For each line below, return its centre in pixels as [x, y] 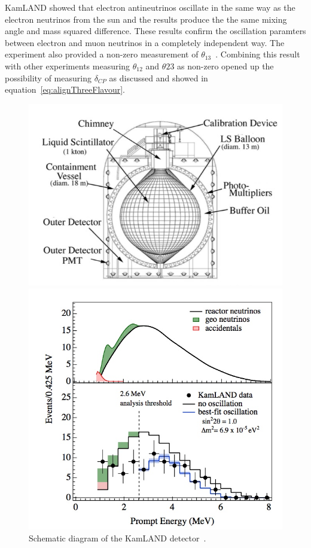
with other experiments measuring [68, 66]
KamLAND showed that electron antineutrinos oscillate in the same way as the [150, 7]
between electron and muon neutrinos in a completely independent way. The [145, 42]
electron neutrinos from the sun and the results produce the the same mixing [146, 19]
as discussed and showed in [158, 77]
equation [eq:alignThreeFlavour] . [65, 89]
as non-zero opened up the [225, 66]
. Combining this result [258, 54]
